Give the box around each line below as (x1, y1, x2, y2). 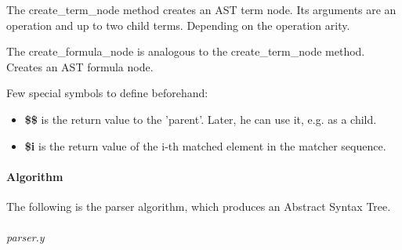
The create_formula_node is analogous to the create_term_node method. (6, 43, 365, 60)
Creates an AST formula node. (6, 58, 154, 74)
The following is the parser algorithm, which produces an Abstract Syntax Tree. (6, 197, 391, 214)
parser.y (6, 229, 45, 245)
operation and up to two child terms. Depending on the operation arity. (6, 16, 350, 33)
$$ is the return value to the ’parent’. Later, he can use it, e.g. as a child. (24, 111, 377, 127)
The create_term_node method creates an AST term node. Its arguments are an (6, 2, 397, 17)
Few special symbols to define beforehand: (6, 85, 208, 101)
